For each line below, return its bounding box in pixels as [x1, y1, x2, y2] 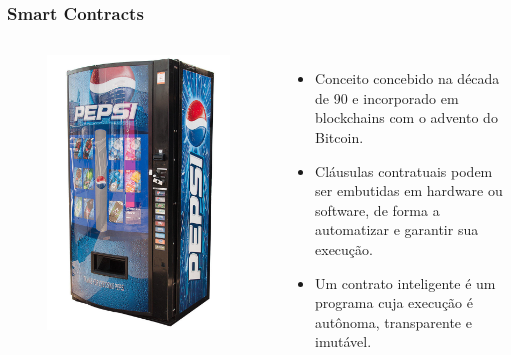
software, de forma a [315, 199, 440, 220]
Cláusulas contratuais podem [315, 160, 493, 181]
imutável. [315, 331, 372, 352]
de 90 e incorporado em [315, 87, 459, 108]
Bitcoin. [315, 127, 364, 147]
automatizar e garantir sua [315, 219, 479, 240]
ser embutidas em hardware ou [315, 180, 503, 201]
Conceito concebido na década [315, 68, 500, 89]
